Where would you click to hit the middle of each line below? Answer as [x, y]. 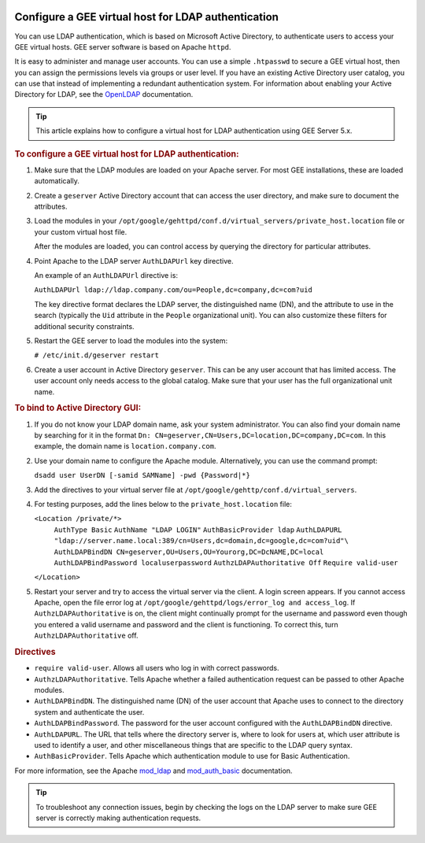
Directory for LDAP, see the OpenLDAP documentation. [104, 94]
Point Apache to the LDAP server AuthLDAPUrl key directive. [134, 261]
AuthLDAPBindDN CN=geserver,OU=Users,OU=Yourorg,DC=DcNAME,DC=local [189, 552]
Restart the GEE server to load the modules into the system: [131, 340]
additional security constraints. [84, 326]
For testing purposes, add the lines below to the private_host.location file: [163, 504]
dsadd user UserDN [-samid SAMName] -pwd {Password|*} [142, 475]
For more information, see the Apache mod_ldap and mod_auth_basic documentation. [153, 771]
